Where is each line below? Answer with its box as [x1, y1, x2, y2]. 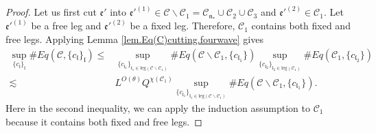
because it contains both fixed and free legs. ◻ [5, 114, 202, 128]
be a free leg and [31, 18, 102, 33]
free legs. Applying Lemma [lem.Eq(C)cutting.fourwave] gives [5, 32, 263, 46]
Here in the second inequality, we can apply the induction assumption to [5, 101, 311, 115]
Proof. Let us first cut [5, 5, 97, 19]
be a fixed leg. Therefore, [130, 18, 235, 33]
